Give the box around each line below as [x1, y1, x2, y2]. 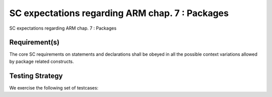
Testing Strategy [9, 71, 63, 80]
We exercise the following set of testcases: [9, 84, 99, 90]
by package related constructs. [9, 58, 74, 64]
